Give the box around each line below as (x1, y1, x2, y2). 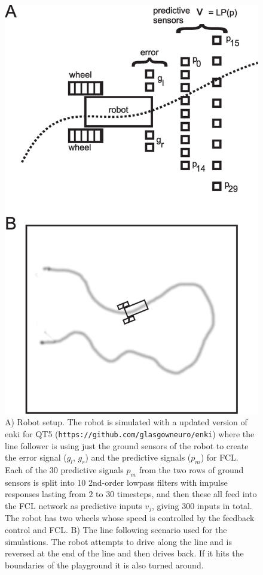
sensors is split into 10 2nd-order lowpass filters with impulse (5, 476, 228, 488)
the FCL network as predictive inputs (5, 499, 142, 512)
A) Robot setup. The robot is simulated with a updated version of (5, 416, 247, 428)
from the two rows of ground (139, 463, 244, 476)
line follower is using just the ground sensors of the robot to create (5, 439, 249, 452)
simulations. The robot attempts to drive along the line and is (5, 535, 232, 547)
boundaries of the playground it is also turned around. (5, 558, 204, 571)
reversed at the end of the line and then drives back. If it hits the (5, 547, 244, 559)
